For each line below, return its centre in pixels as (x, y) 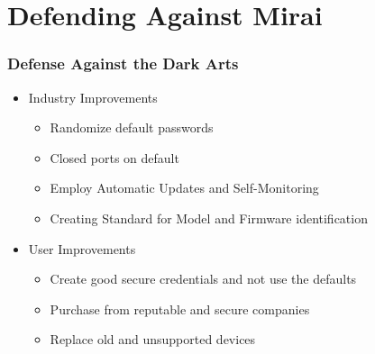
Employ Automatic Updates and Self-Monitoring (184, 188)
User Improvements (82, 248)
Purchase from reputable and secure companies (180, 309)
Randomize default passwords (132, 127)
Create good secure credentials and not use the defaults (203, 279)
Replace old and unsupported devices (153, 339)
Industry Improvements (93, 97)
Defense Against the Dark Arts (123, 64)
